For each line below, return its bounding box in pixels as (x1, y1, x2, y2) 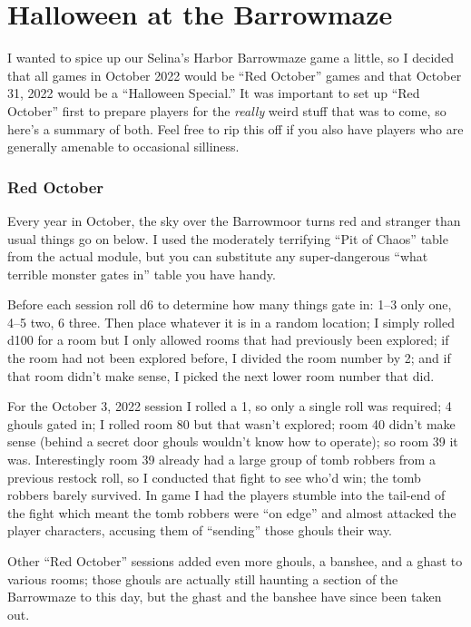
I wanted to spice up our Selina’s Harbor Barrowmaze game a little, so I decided (7, 48, 455, 67)
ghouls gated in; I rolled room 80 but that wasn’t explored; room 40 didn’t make (7, 414, 456, 433)
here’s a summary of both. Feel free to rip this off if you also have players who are (7, 119, 464, 138)
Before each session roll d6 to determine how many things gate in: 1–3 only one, (7, 295, 452, 314)
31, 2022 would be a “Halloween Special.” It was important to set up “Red (7, 83, 420, 103)
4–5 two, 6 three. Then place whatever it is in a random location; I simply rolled (7, 312, 456, 331)
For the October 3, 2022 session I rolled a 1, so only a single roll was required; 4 (7, 397, 452, 416)
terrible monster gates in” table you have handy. (7, 264, 276, 283)
